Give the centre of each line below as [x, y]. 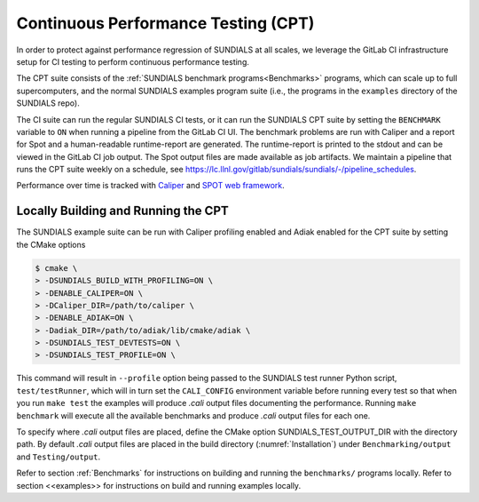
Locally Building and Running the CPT [123, 211]
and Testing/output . [59, 457]
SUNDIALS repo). [48, 103]
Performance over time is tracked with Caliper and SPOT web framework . [151, 186]
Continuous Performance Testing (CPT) [165, 23]
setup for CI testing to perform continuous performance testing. [133, 61]
